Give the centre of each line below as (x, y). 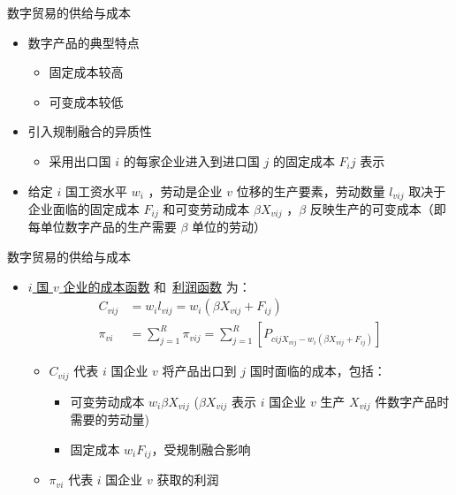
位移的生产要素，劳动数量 (311, 190)
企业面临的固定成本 (84, 209)
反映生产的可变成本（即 (378, 209)
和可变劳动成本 (206, 209)
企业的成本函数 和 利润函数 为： (157, 286)
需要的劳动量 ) (110, 419)
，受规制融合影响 (201, 449)
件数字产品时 (412, 401)
